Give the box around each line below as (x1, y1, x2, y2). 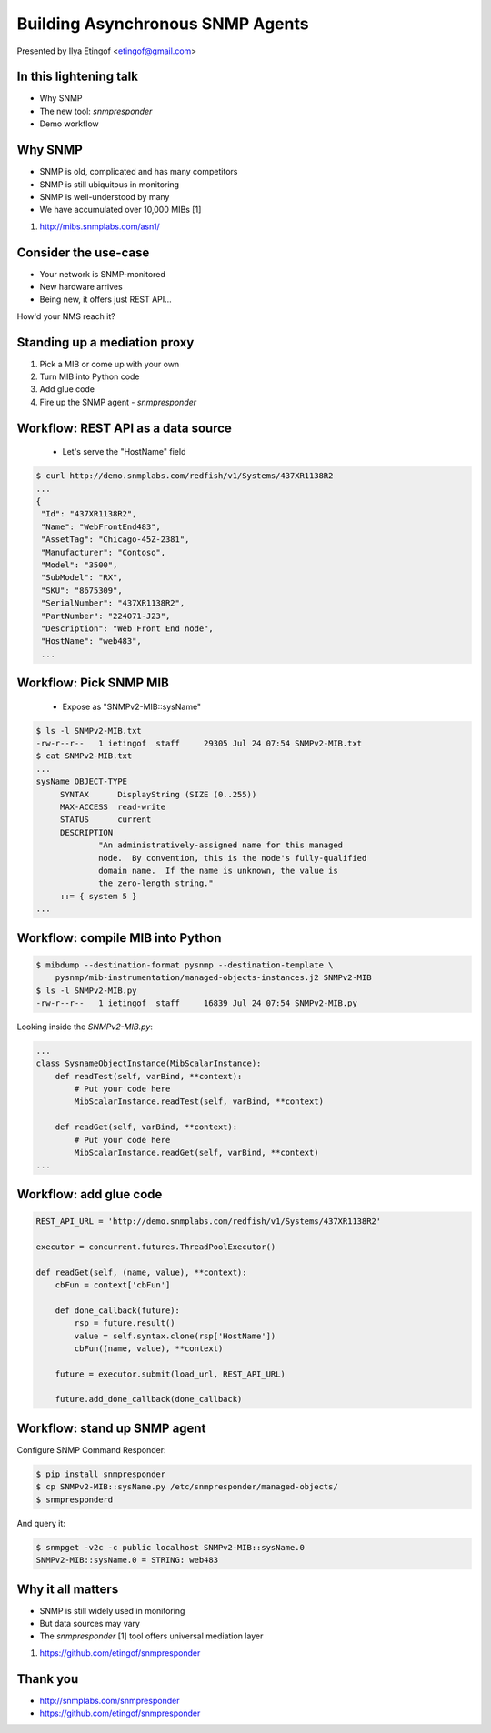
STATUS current (59, 815, 152, 825)
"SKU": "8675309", (41, 585, 123, 596)
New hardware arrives (39, 282, 123, 292)
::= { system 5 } (59, 891, 137, 901)
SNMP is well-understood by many (39, 191, 170, 202)
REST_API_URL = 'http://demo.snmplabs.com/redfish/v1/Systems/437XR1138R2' (35, 1217, 382, 1227)
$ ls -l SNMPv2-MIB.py (35, 985, 137, 996)
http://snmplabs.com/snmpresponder (39, 1695, 180, 1706)
